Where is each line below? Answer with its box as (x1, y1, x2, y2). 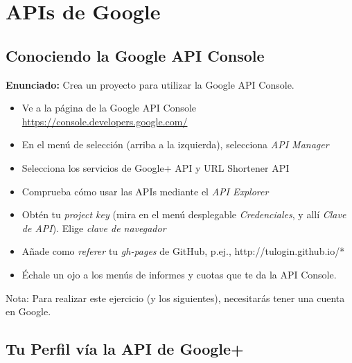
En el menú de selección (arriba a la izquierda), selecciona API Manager (21, 137, 329, 152)
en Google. (6, 304, 51, 319)
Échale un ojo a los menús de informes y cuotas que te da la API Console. (21, 267, 337, 281)
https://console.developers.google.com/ (21, 114, 188, 128)
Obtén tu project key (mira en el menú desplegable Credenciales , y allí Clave (21, 207, 346, 222)
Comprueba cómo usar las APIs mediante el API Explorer (21, 184, 269, 198)
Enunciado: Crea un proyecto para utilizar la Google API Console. (6, 77, 294, 91)
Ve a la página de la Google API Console (21, 100, 196, 115)
